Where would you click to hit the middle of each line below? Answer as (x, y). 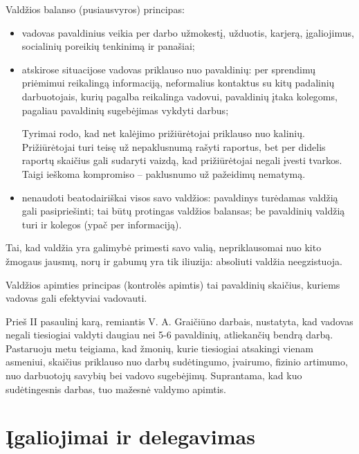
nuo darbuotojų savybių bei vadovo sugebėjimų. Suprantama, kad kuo (154, 375)
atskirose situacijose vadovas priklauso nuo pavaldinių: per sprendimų (169, 69)
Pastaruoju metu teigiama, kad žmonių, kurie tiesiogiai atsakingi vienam (160, 348)
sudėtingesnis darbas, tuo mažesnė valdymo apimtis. (116, 389)
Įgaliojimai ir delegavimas (130, 436)
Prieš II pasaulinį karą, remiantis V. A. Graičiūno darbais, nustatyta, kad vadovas (179, 321)
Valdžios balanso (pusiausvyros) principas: (95, 9)
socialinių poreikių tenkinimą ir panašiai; (108, 46)
